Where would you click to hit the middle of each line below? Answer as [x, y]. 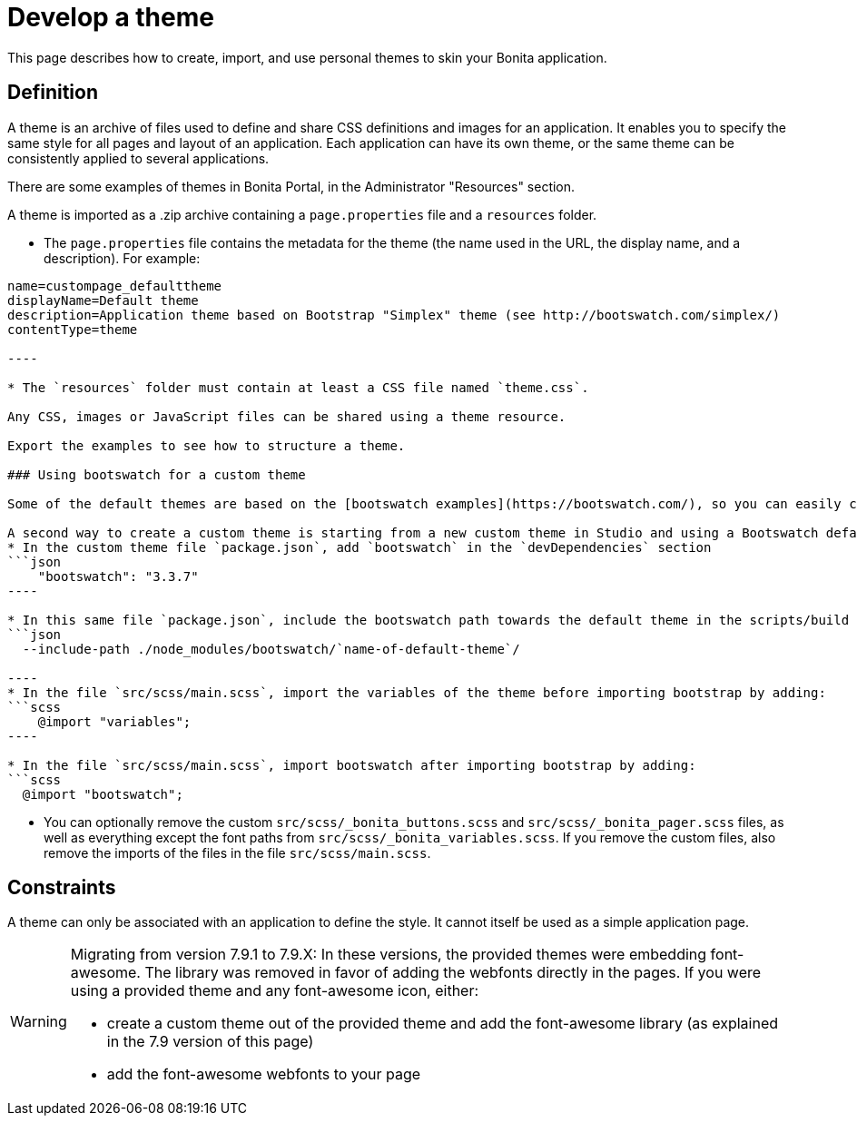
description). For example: [122, 258]
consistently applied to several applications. [138, 158]
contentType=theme [73, 329]
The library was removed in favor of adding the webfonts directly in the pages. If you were [453, 973]
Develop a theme [111, 17]
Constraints [62, 888]
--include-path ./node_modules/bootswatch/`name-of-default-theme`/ [271, 649]
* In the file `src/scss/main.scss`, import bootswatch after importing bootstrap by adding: [352, 765]
